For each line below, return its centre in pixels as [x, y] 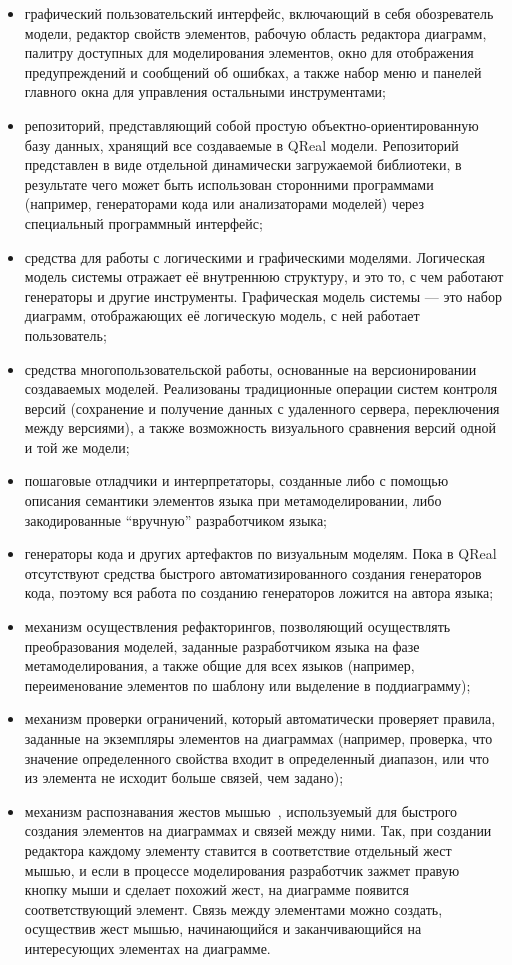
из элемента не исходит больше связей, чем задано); [184, 777]
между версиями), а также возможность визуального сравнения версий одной [260, 427]
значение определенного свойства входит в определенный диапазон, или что [256, 757]
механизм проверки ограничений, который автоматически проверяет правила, [260, 718]
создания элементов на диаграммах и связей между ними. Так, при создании [258, 830]
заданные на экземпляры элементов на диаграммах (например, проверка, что [258, 738]
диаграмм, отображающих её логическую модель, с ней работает [222, 315]
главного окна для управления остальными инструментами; [205, 91]
